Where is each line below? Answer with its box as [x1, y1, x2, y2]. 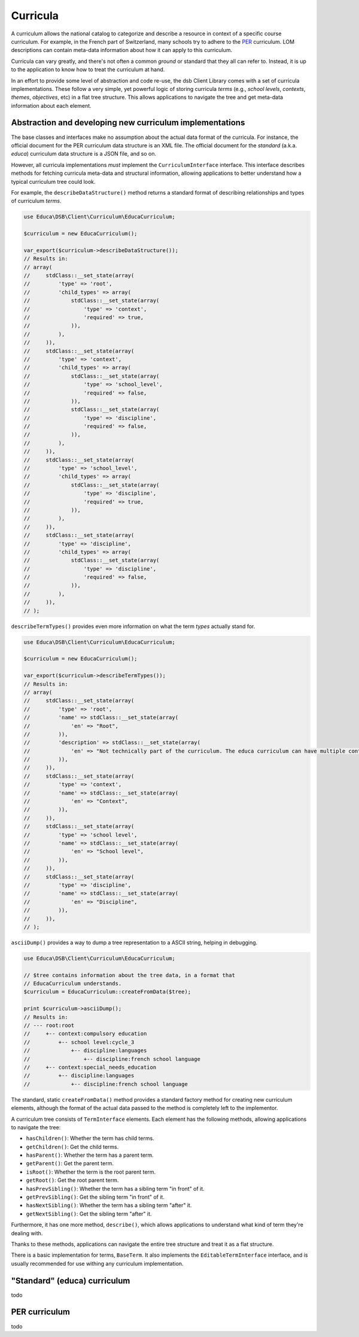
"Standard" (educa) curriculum [11, 1275, 130, 1286]
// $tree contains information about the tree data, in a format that [23, 972, 236, 978]
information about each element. [11, 102, 92, 109]
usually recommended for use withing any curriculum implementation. [11, 1260, 184, 1267]
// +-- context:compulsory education [23, 1030, 147, 1037]
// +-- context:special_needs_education [23, 1063, 157, 1071]
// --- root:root [23, 1022, 75, 1029]
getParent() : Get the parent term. [26, 1160, 114, 1167]
